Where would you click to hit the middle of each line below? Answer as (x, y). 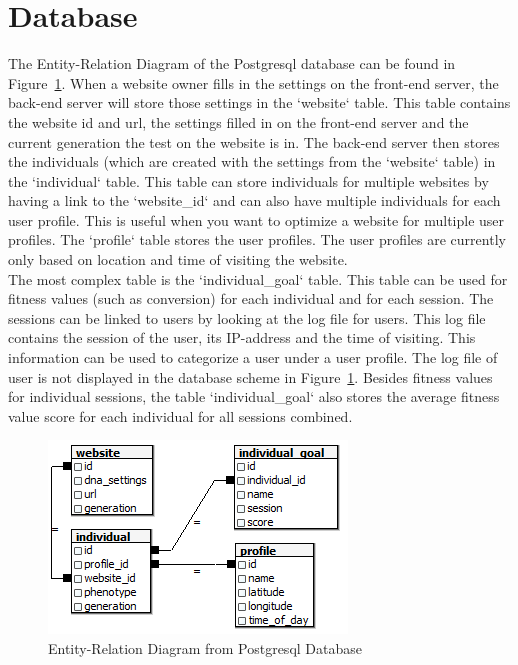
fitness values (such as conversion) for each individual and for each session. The (251, 298)
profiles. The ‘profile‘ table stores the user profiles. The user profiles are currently (257, 239)
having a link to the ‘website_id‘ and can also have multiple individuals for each (254, 200)
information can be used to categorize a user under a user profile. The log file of (253, 357)
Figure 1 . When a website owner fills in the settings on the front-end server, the (253, 82)
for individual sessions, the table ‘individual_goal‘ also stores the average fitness (254, 396)
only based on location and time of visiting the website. (178, 259)
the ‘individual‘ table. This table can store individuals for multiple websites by (248, 180)
